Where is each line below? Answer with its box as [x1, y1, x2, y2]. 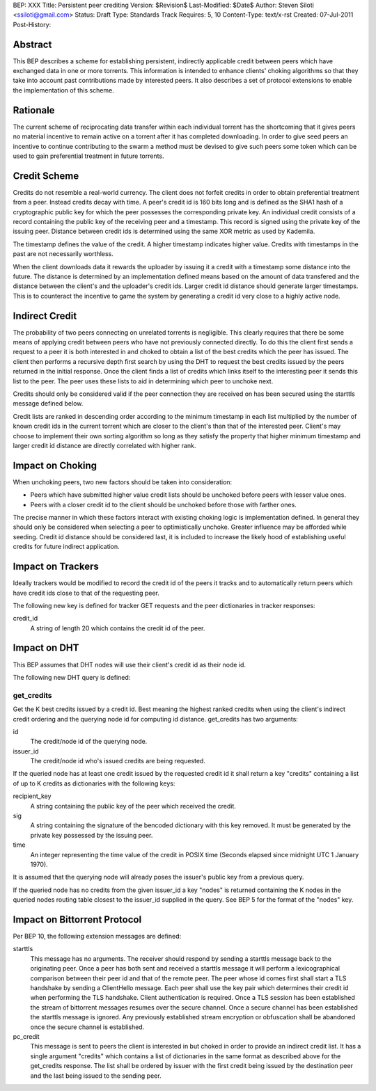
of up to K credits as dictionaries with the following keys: [13, 779, 175, 788]
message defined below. [13, 399, 84, 408]
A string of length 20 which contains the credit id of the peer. [30, 623, 205, 632]
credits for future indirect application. [13, 543, 120, 551]
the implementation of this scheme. [13, 86, 114, 94]
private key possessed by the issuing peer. [30, 831, 153, 839]
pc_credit [13, 1032, 40, 1040]
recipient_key [13, 792, 52, 800]
